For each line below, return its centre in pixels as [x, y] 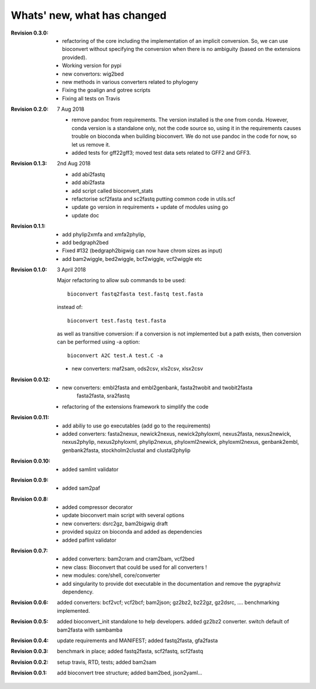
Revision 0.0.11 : [30, 418]
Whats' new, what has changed [89, 15]
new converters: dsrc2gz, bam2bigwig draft [115, 523]
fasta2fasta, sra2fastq [103, 396]
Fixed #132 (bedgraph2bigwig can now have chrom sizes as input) [142, 251]
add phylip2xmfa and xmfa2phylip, [104, 234]
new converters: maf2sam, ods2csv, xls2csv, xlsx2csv [137, 369]
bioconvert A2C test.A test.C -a [115, 355]
